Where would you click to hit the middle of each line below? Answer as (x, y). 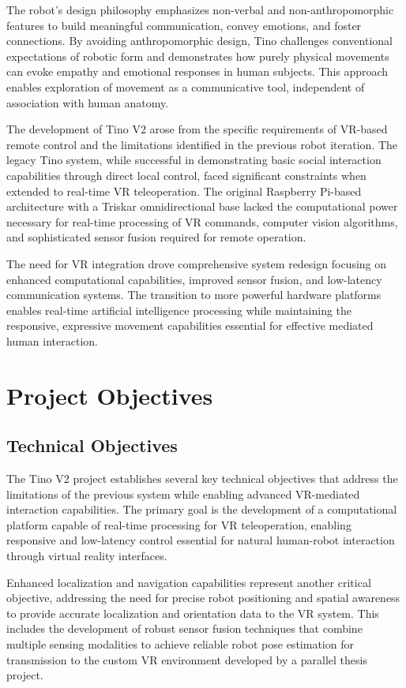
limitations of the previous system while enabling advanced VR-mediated (183, 494)
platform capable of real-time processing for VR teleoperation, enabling (179, 524)
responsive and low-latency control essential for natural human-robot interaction (201, 540)
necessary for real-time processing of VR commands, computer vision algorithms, (202, 221)
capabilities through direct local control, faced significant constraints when (186, 175)
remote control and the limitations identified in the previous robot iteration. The (202, 144)
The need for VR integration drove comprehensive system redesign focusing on (197, 263)
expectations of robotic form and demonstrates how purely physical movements (198, 56)
